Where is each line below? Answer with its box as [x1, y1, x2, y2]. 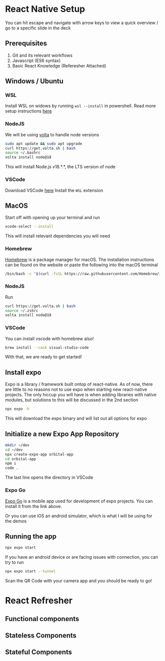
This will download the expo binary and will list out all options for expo [5, 415, 147, 421]
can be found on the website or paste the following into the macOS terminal [5, 262, 158, 268]
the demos [5, 518, 27, 524]
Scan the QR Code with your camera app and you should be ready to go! [5, 578, 152, 584]
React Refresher [5, 595, 73, 606]
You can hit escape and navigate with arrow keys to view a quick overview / [5, 20, 159, 26]
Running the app [5, 532, 56, 540]
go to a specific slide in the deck [5, 25, 71, 31]
